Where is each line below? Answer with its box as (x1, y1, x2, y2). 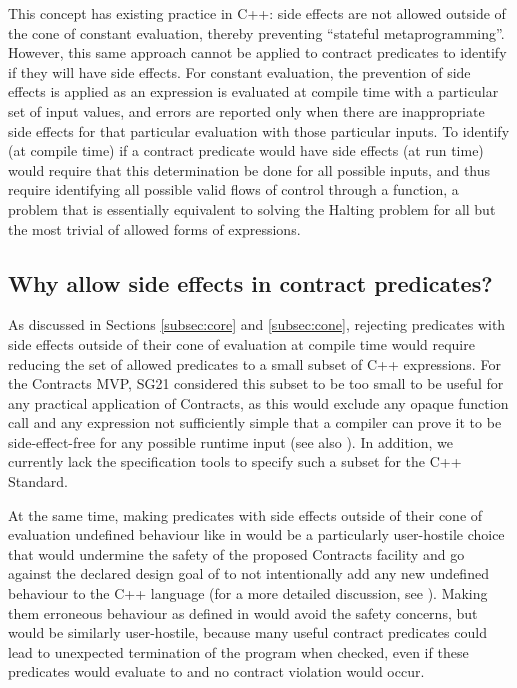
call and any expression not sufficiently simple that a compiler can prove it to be (8, 412, 502, 433)
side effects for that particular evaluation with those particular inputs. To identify (8, 120, 510, 141)
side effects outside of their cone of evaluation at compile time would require (8, 333, 475, 354)
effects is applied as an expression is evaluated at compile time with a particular (8, 81, 499, 102)
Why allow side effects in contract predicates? (8, 267, 493, 298)
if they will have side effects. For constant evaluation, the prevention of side (8, 61, 471, 82)
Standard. (8, 471, 68, 492)
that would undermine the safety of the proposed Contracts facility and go (8, 543, 465, 564)
